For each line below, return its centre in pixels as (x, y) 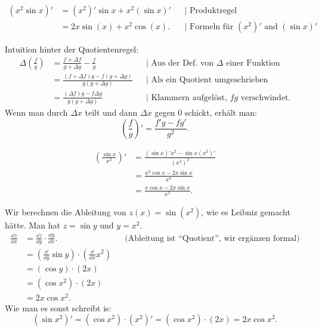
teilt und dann (111, 112)
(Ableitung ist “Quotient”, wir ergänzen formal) (212, 238)
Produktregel (213, 11)
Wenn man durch (36, 112)
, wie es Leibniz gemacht (246, 211)
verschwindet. (266, 98)
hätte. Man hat (32, 225)
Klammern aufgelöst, (189, 98)
